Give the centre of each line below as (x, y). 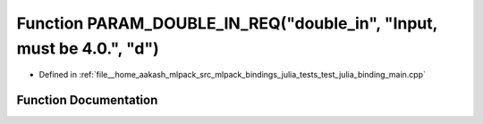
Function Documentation (87, 100)
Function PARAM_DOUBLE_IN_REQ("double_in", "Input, (227, 23)
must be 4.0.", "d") (88, 48)
